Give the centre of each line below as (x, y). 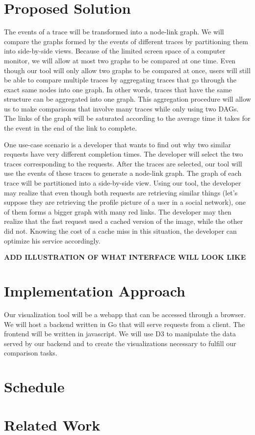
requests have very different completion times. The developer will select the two (124, 154)
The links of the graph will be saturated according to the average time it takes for (127, 118)
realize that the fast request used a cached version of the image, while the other (124, 221)
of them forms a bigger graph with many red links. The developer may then (118, 211)
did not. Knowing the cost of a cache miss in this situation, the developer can (120, 231)
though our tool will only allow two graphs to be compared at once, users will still (127, 70)
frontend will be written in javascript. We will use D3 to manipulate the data (120, 334)
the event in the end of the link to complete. (71, 128)
